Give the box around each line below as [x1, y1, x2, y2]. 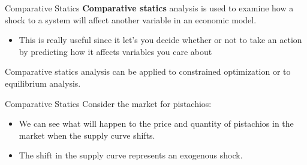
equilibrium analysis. [5, 77, 81, 89]
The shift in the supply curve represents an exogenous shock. [19, 149, 243, 161]
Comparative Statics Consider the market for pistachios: [5, 97, 212, 109]
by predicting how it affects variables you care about [19, 45, 212, 57]
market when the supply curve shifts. [19, 129, 155, 141]
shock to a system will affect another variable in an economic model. [5, 13, 257, 26]
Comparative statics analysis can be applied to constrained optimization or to [5, 65, 291, 78]
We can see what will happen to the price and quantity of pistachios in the [19, 117, 294, 130]
